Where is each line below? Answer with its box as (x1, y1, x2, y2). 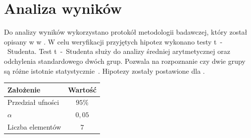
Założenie (7, 84, 41, 94)
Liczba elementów (7, 122, 61, 132)
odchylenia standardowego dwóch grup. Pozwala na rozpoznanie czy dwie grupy (4, 55, 246, 66)
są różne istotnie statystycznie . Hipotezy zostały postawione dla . (4, 65, 205, 76)
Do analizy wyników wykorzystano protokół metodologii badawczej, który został (4, 27, 248, 37)
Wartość (68, 84, 97, 94)
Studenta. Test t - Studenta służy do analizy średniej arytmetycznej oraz (7, 46, 230, 56)
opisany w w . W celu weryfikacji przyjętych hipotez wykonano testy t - (4, 36, 223, 46)
